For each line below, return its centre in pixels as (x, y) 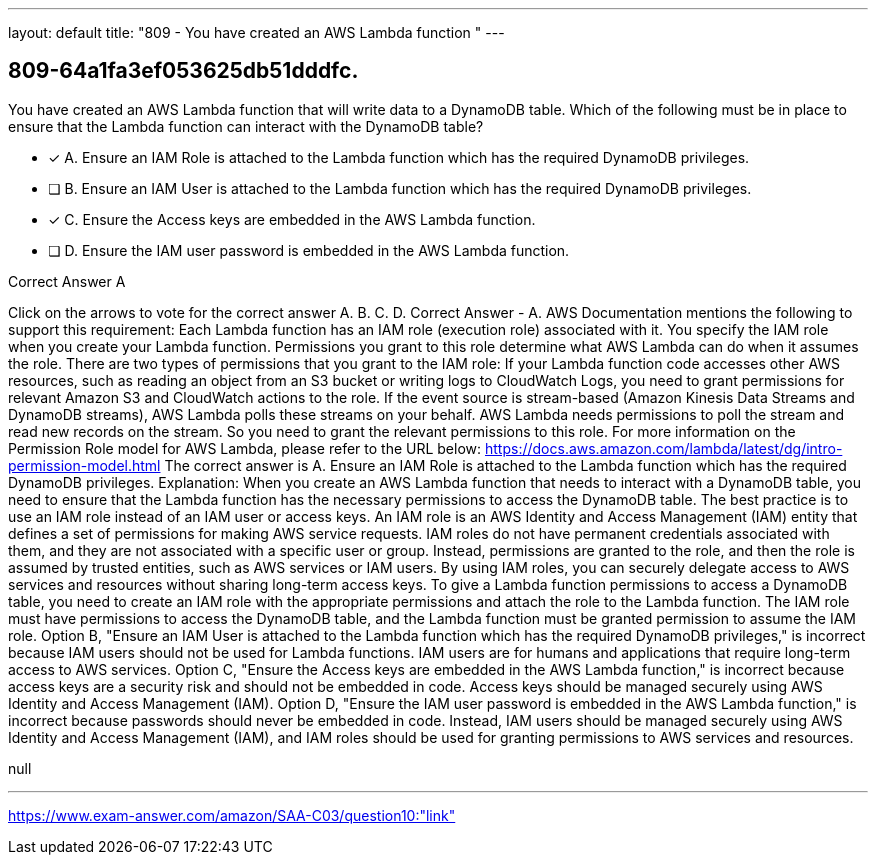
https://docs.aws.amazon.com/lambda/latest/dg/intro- (664, 448)
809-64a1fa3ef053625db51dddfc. (183, 71)
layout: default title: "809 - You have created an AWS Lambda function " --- (256, 32)
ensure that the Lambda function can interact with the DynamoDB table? (246, 126)
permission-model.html (84, 465)
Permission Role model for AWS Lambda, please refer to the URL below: (245, 448)
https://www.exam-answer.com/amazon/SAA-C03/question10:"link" (232, 815)
